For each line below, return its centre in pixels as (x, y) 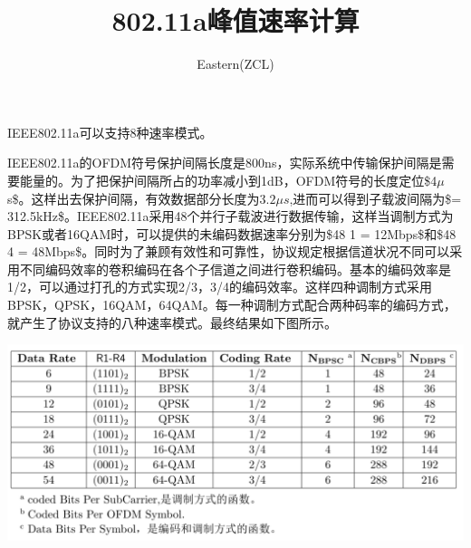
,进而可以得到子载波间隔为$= (375, 198)
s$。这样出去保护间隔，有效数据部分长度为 (134, 198)
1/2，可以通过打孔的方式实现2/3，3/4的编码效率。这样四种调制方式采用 (220, 287)
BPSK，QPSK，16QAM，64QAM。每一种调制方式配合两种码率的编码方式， (232, 305)
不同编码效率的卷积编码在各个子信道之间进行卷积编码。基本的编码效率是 (235, 269)
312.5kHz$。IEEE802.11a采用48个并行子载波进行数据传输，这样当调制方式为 (231, 216)
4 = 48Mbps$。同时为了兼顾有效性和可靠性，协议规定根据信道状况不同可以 (229, 251)
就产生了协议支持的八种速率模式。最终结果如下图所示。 (172, 322)
